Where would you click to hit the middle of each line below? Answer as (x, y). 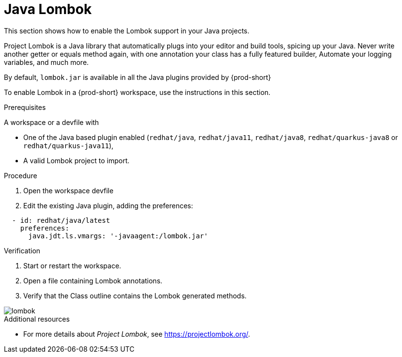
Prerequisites (25, 107)
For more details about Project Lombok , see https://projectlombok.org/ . (137, 334)
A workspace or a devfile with (52, 122)
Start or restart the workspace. (72, 265)
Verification (22, 250)
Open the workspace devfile (69, 190)
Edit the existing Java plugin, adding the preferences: (108, 205)
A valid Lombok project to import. (77, 160)
